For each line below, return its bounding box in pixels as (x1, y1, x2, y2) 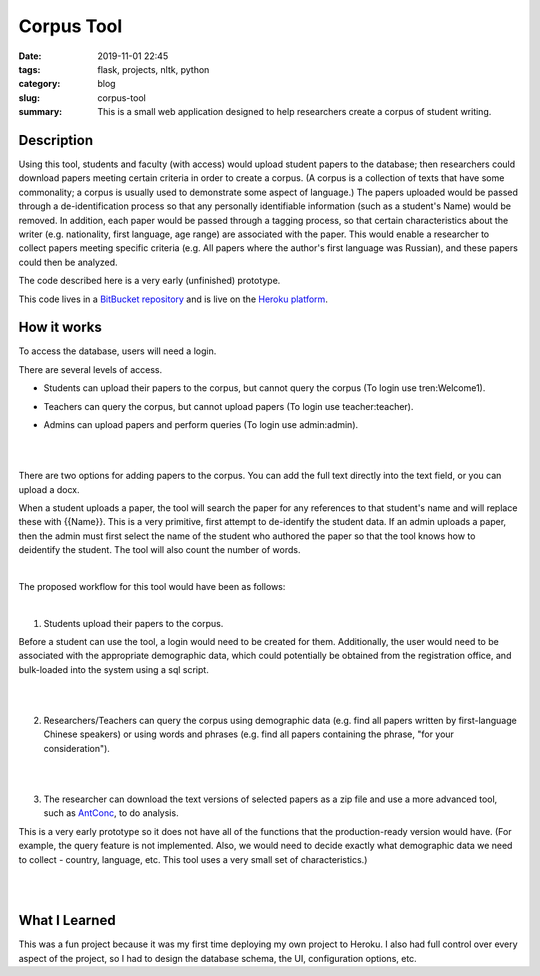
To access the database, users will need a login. (18, 345, 217, 357)
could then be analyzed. (18, 256, 119, 268)
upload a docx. (18, 483, 80, 495)
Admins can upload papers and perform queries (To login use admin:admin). (43, 419, 359, 430)
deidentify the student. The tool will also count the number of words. (18, 544, 301, 556)
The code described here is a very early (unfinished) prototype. (18, 275, 281, 287)
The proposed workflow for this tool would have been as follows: (18, 580, 286, 592)
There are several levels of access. (18, 363, 163, 375)
